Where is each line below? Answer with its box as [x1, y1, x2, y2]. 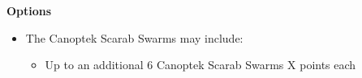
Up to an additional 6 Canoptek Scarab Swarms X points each [45, 56, 356, 73]
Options [6, 2, 52, 18]
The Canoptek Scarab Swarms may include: [25, 29, 243, 46]
